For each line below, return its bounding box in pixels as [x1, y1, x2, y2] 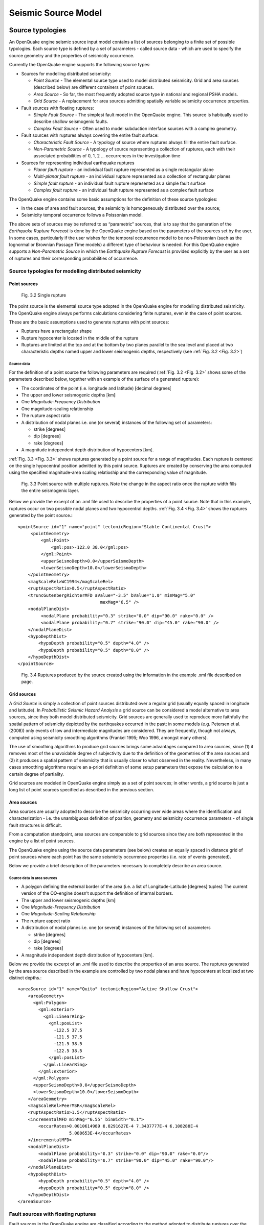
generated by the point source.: [9, 513, 73, 518]
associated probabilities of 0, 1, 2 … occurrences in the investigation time [33, 153, 180, 159]
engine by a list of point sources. [9, 838, 75, 844]
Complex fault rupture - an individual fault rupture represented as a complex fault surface [33, 187, 214, 193]
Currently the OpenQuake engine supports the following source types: [9, 62, 151, 68]
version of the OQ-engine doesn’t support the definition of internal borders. [21, 890, 174, 896]
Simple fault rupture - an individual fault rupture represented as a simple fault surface [33, 180, 206, 186]
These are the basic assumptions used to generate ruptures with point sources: [9, 319, 169, 325]
